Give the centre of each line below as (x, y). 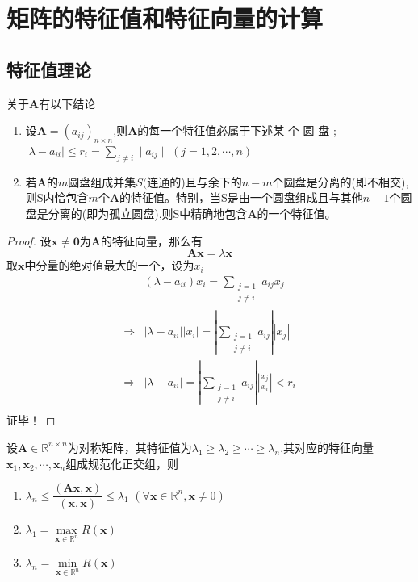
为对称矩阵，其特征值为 (130, 447)
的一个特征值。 (297, 213)
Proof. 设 (29, 240)
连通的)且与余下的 (194, 181)
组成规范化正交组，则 (122, 463)
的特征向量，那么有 (151, 240)
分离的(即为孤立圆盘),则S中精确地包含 (148, 213)
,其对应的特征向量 (327, 447)
